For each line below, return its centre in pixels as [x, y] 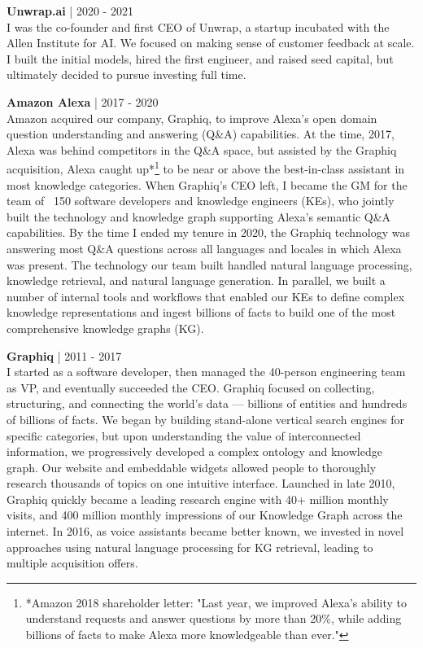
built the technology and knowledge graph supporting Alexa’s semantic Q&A [199, 216]
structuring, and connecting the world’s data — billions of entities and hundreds [207, 403]
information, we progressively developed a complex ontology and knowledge [194, 451]
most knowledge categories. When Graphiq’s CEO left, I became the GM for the [207, 184]
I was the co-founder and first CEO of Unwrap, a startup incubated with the [198, 26]
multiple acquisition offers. [72, 563]
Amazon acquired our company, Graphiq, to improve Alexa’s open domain [192, 118]
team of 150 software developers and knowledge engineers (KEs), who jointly [201, 201]
